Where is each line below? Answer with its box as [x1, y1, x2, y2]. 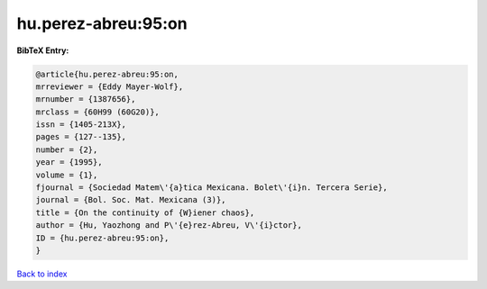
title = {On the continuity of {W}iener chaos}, [35, 207, 255, 218]
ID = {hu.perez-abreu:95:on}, [35, 232, 170, 243]
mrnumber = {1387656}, [35, 95, 136, 104]
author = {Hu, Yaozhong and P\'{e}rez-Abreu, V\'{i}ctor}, [35, 221, 302, 230]
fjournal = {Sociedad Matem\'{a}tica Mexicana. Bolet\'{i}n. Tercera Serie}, [35, 183, 388, 193]
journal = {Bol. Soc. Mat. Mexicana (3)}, [35, 194, 226, 205]
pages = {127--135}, [35, 131, 126, 142]
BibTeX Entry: [16, 45, 69, 56]
